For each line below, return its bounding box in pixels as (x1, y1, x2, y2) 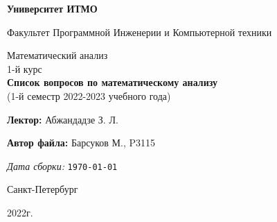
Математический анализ (7, 48, 108, 62)
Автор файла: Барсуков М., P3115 (7, 135, 155, 150)
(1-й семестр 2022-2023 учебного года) (7, 88, 171, 103)
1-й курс (7, 61, 42, 76)
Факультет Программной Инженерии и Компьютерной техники (7, 24, 272, 39)
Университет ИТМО (7, 1, 98, 15)
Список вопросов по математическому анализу (7, 75, 218, 89)
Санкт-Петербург (7, 182, 78, 196)
